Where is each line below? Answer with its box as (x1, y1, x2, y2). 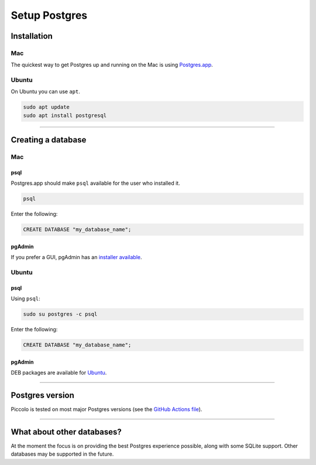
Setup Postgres (11, 9, 88, 22)
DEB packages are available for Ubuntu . (11, 369, 107, 376)
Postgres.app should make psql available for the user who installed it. (11, 179, 181, 187)
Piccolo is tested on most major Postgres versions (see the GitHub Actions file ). (11, 406, 202, 413)
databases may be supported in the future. (11, 450, 114, 457)
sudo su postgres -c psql (23, 311, 98, 318)
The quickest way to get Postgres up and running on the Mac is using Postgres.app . (11, 62, 213, 69)
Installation (11, 31, 53, 41)
